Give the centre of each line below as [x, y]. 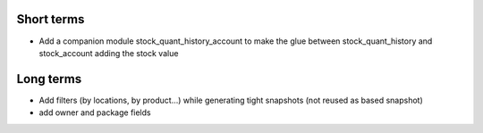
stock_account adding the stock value [109, 53]
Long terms [49, 79]
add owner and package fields [95, 112]
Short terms [51, 19]
